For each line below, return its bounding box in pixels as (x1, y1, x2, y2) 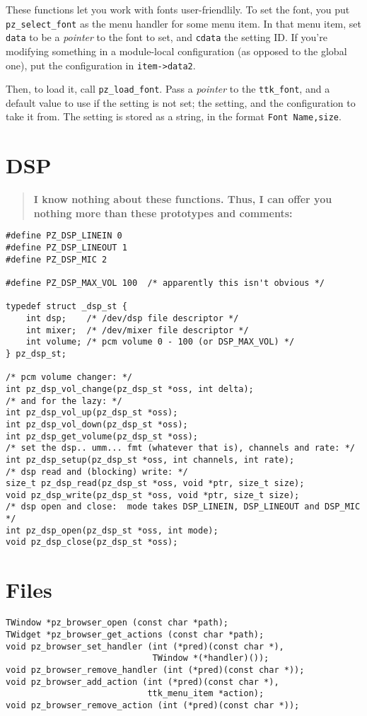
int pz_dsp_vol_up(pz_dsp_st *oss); (6, 408, 178, 418)
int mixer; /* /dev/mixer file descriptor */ (25, 325, 249, 335)
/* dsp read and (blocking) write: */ (6, 466, 188, 477)
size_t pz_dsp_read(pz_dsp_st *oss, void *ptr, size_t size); (6, 478, 305, 489)
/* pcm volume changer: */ (6, 372, 132, 383)
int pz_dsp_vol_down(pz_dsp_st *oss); (6, 419, 188, 429)
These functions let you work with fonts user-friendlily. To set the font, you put (6, 2, 350, 16)
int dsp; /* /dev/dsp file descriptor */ (25, 313, 239, 323)
